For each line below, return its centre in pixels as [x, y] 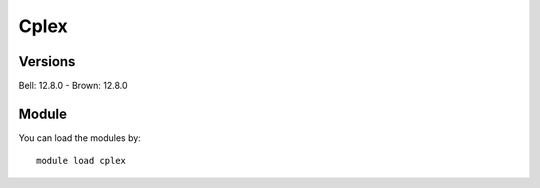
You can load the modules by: [80, 137]
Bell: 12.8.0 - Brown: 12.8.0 [73, 86]
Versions [47, 61]
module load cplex [81, 161]
